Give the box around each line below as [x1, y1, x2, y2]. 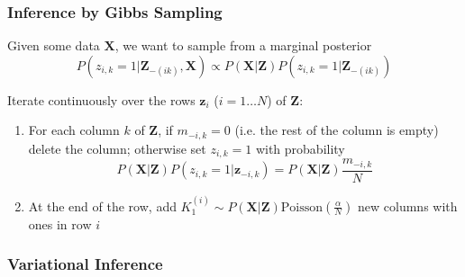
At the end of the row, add [28, 196, 177, 215]
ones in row [28, 214, 92, 233]
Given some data [7, 36, 100, 55]
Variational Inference [7, 253, 163, 275]
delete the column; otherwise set [28, 138, 206, 157]
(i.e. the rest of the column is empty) [234, 121, 439, 139]
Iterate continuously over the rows [7, 90, 196, 109]
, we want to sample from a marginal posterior [114, 36, 372, 55]
